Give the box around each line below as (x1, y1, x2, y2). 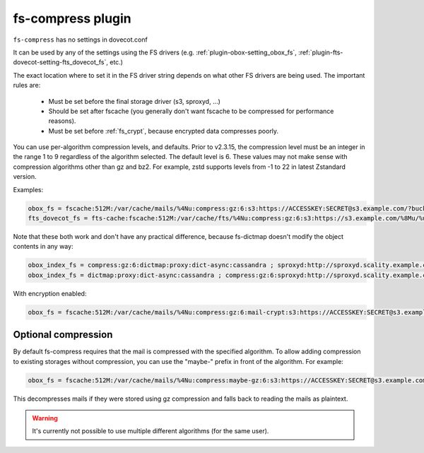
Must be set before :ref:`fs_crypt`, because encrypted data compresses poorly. (48, 127, 279, 135)
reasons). (48, 117, 76, 125)
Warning (32, 413, 58, 422)
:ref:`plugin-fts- (298, 48, 343, 57)
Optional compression (13, 329, 113, 341)
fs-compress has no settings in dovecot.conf (13, 35, 148, 44)
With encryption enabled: (13, 289, 87, 298)
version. (13, 172, 37, 181)
